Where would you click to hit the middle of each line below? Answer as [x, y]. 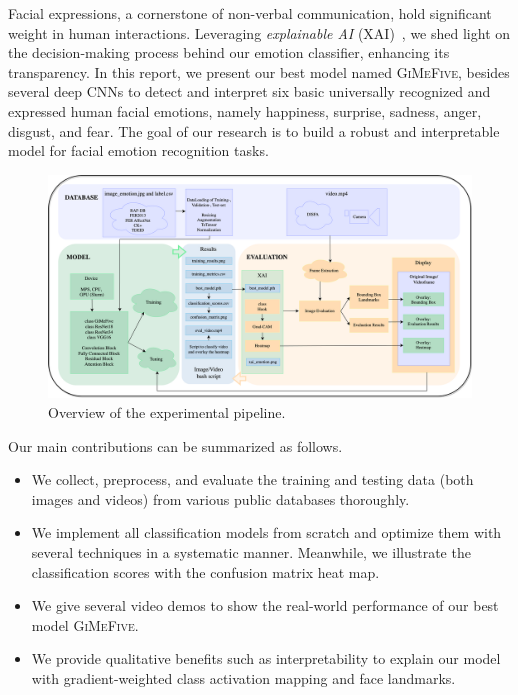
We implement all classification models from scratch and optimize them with [266, 532]
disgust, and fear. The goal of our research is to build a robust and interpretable [254, 130]
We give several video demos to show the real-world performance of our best [265, 605]
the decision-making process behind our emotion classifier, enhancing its [229, 52]
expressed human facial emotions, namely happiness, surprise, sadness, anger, [245, 110]
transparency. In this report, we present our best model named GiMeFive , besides [259, 71]
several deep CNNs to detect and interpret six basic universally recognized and [249, 91]
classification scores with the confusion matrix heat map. [205, 571]
